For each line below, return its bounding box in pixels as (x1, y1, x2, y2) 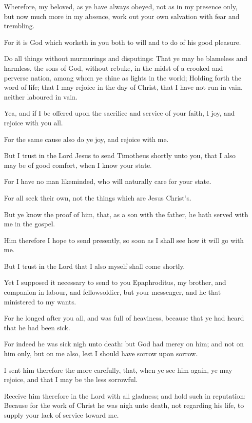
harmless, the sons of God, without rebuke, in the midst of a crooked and (4, 62, 223, 73)
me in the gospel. (4, 219, 55, 229)
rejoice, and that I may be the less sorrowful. (4, 374, 138, 384)
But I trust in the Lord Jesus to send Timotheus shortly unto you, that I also (4, 150, 236, 161)
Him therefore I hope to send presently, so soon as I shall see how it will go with (4, 235, 244, 245)
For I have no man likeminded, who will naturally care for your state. (4, 176, 212, 186)
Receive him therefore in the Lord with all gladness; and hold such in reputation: (4, 390, 246, 401)
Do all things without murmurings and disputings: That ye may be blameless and (4, 53, 248, 63)
